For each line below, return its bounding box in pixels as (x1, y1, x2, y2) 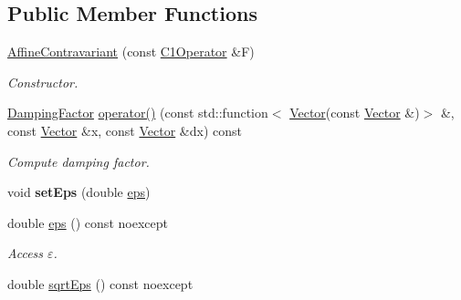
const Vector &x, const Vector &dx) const (7, 120, 242, 140)
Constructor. (7, 72, 79, 91)
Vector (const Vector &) (289, 103, 420, 122)
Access (7, 243, 44, 263)
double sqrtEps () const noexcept (7, 274, 194, 293)
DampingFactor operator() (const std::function (7, 103, 268, 122)
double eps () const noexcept (7, 212, 168, 232)
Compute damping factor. (7, 151, 150, 171)
